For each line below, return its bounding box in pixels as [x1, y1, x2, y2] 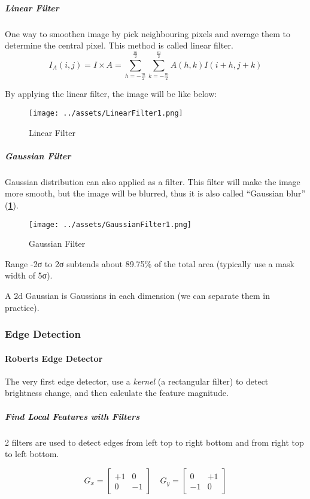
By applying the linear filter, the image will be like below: [5, 87, 217, 100]
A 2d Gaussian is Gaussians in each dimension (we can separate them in [5, 289, 270, 301]
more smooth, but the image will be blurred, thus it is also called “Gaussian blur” [5, 187, 305, 199]
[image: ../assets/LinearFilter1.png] [29, 108, 183, 117]
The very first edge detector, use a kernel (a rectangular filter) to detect [5, 374, 269, 387]
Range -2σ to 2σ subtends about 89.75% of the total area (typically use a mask [5, 257, 294, 270]
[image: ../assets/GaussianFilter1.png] [29, 220, 192, 229]
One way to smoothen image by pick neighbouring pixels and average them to [5, 27, 290, 40]
